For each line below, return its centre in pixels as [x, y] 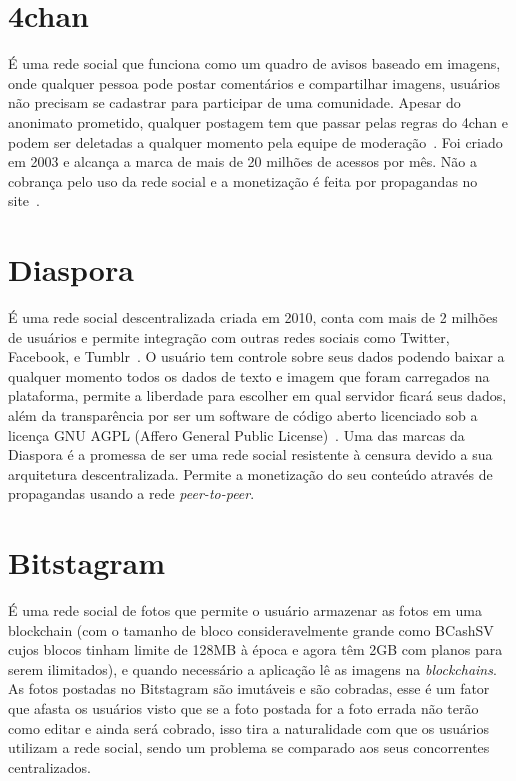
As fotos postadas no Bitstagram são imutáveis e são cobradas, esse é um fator [249, 688]
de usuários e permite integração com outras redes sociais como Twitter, [229, 336]
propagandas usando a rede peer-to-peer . [131, 493]
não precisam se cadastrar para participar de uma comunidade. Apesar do [234, 102]
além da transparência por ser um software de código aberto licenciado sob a [243, 414]
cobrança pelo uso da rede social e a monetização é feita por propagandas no [243, 180]
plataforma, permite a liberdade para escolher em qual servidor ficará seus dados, [257, 395]
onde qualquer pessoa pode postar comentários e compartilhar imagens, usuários [254, 82]
